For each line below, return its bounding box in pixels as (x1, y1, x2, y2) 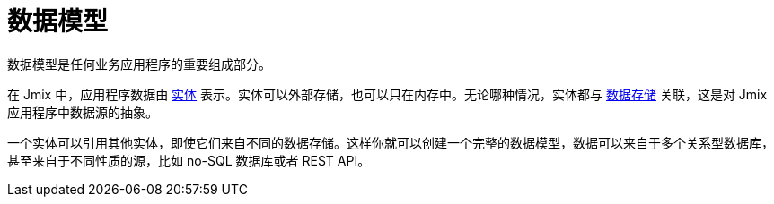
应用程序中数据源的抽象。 (7, 104, 158, 120)
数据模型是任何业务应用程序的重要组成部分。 (7, 55, 271, 72)
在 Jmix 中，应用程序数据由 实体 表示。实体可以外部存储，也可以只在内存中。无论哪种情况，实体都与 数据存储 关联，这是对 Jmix (7, 86, 768, 102)
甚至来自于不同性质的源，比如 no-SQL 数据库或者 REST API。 (7, 152, 371, 168)
